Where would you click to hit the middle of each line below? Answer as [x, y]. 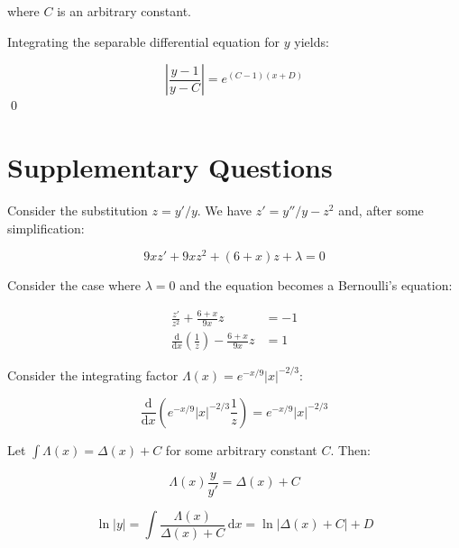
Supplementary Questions [170, 166]
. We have [225, 210]
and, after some [381, 210]
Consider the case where [74, 285]
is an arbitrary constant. [124, 11]
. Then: [350, 449]
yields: [312, 41]
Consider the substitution [78, 210]
